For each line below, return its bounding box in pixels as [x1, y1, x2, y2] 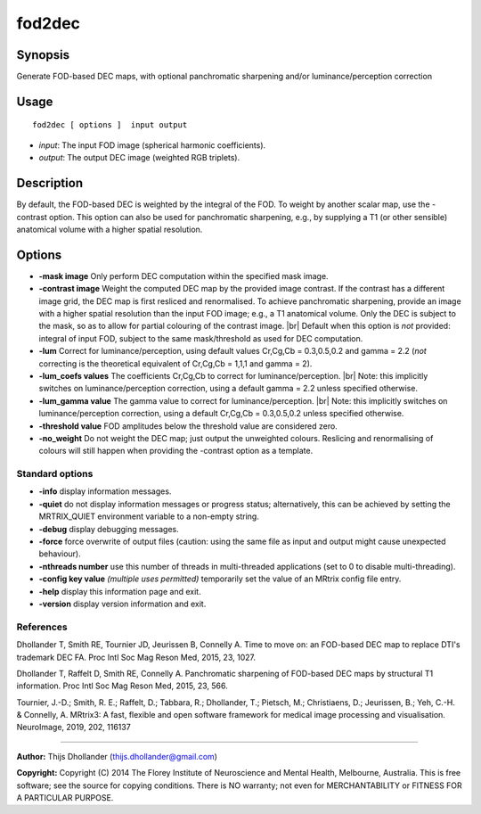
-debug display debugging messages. [38, 523, 180, 534]
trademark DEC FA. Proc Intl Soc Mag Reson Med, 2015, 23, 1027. [16, 652, 256, 662]
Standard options [16, 468, 94, 481]
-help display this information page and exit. [38, 586, 201, 596]
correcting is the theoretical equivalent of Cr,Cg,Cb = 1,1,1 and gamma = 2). [38, 358, 313, 369]
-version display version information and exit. [38, 598, 207, 609]
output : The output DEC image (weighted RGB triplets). [38, 152, 240, 163]
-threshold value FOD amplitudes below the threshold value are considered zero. [38, 420, 338, 432]
